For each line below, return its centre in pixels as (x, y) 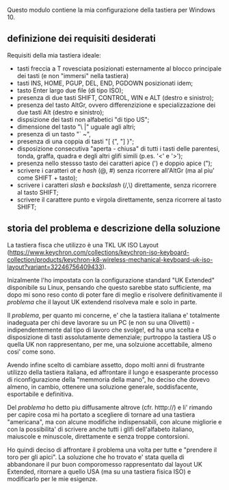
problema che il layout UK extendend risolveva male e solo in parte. (102, 302)
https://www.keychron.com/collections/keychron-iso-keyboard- (99, 252)
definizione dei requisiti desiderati (81, 39)
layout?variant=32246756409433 (55, 267)
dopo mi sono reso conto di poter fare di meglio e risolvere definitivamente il (114, 295)
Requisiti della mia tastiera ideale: (54, 55)
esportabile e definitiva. (40, 394)
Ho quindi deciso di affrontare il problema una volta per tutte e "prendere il (112, 450)
